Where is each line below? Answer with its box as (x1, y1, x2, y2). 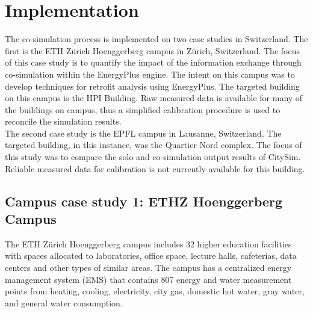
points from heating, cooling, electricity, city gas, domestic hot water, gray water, (5, 285, 305, 297)
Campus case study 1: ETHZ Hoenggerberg (5, 191, 283, 210)
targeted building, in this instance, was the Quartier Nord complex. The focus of (5, 138, 302, 151)
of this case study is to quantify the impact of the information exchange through (5, 56, 302, 69)
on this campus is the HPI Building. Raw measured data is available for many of (5, 91, 303, 104)
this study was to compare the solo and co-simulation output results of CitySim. (5, 150, 301, 163)
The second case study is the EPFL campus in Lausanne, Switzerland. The (5, 126, 282, 139)
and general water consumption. (5, 296, 123, 309)
